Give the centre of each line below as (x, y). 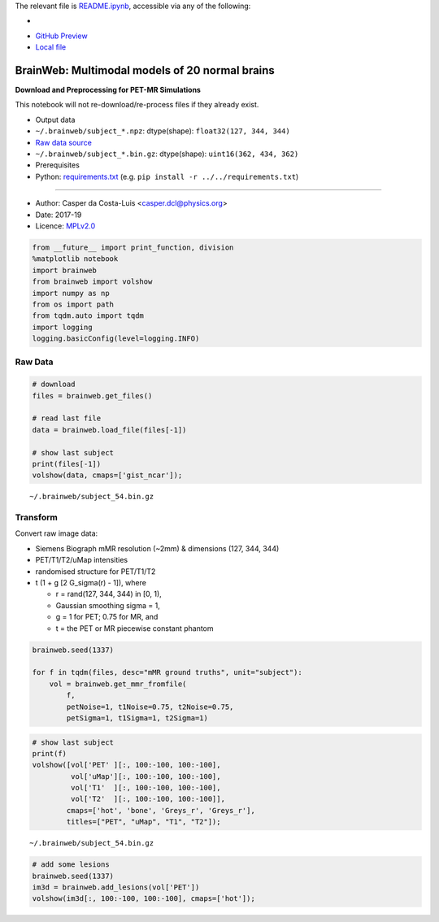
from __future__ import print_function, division (133, 247)
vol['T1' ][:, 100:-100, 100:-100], (146, 788)
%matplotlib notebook (75, 259)
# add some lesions (71, 865)
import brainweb (65, 270)
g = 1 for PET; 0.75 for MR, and (107, 617)
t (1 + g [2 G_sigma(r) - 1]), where (91, 583)
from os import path (73, 304)
